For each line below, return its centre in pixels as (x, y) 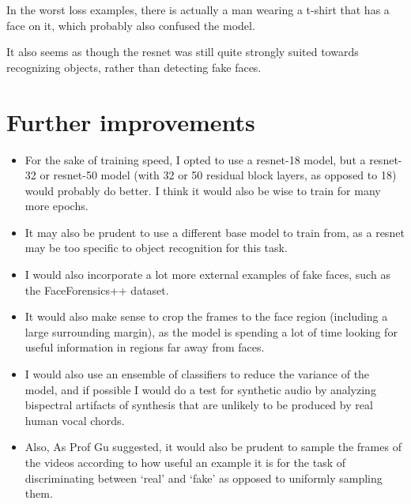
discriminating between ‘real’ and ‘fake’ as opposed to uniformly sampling (204, 478)
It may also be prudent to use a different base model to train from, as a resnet (215, 232)
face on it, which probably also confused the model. (131, 25)
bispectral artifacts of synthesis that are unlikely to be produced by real (199, 405)
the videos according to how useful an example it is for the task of (185, 462)
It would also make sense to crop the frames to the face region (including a (206, 316)
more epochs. (57, 206)
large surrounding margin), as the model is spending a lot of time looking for (211, 331)
